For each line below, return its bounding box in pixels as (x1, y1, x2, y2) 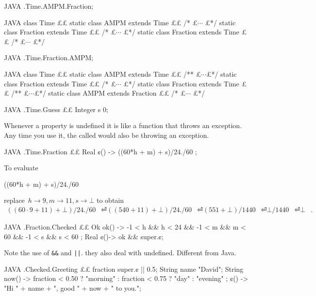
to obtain (97, 195, 124, 205)
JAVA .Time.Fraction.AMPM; (4, 52, 94, 63)
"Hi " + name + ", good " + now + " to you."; (4, 282, 141, 293)
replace (4, 195, 25, 205)
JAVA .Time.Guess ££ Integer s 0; (4, 104, 108, 114)
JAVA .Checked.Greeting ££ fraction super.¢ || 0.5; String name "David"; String (4, 263, 244, 274)
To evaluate (4, 163, 38, 173)
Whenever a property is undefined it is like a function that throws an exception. (4, 120, 242, 131)
